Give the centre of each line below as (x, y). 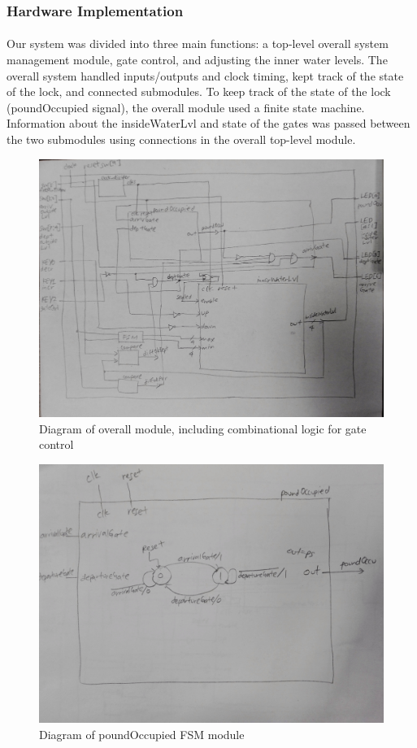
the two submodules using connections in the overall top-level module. (181, 139)
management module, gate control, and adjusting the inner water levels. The (197, 60)
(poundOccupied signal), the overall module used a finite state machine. (186, 107)
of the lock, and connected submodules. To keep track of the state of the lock (199, 91)
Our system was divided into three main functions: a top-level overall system (198, 43)
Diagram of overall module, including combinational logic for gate (203, 428)
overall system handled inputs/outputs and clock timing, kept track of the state (205, 75)
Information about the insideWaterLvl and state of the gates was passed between (208, 123)
